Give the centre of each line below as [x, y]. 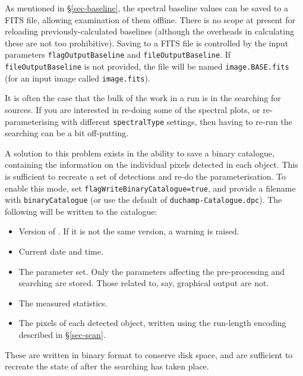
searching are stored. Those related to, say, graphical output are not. [144, 283]
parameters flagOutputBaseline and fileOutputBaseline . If [118, 54]
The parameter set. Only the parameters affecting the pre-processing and [152, 271]
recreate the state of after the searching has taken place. [107, 366]
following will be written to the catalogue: [81, 211]
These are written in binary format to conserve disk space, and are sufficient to [149, 354]
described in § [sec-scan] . [62, 335]
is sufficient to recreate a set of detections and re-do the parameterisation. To [146, 176]
